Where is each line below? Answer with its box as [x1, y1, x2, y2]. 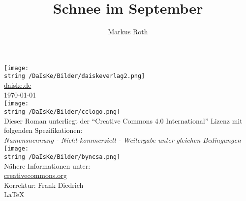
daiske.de [4, 80, 31, 90]
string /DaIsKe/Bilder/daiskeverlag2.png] [4, 73, 145, 80]
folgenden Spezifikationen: [4, 125, 83, 135]
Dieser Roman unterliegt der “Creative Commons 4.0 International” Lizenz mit [4, 115, 243, 126]
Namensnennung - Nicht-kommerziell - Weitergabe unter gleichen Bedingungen [4, 134, 241, 145]
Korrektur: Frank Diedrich [4, 179, 84, 190]
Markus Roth [108, 26, 148, 37]
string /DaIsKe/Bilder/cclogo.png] [4, 108, 121, 115]
